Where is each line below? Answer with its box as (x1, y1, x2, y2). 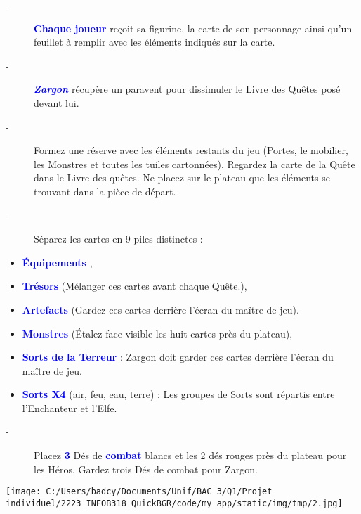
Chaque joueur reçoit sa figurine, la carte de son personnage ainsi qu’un (34, 20, 353, 35)
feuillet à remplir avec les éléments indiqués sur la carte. (34, 34, 275, 49)
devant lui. (34, 95, 79, 110)
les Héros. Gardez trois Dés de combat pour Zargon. (34, 461, 258, 476)
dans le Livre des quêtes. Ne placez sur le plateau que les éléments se (34, 170, 330, 185)
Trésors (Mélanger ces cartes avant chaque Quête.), (22, 278, 247, 293)
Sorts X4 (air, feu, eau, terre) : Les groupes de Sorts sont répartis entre (22, 387, 335, 401)
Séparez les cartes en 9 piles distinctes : (34, 231, 203, 246)
